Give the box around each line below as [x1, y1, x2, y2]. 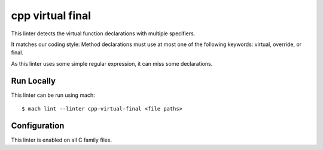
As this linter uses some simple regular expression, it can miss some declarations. [11, 60, 213, 67]
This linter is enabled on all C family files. [11, 136, 112, 143]
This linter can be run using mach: [11, 91, 95, 99]
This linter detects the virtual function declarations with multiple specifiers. [11, 30, 196, 37]
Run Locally [11, 75, 56, 86]
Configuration [11, 120, 65, 131]
